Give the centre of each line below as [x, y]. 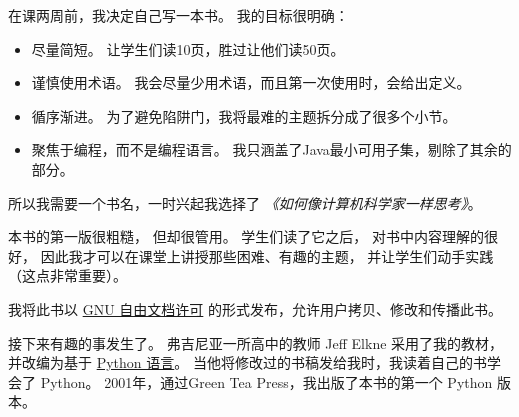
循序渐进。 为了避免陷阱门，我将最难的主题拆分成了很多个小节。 [244, 115]
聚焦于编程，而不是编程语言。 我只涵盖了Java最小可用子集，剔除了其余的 [271, 149]
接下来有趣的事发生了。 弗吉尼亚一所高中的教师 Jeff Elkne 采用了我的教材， [256, 342]
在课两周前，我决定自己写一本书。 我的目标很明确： [178, 15]
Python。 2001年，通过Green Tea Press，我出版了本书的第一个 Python [266, 381]
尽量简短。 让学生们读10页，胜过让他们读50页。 [188, 48]
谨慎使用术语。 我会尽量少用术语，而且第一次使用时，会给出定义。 [251, 82]
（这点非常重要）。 [67, 275]
